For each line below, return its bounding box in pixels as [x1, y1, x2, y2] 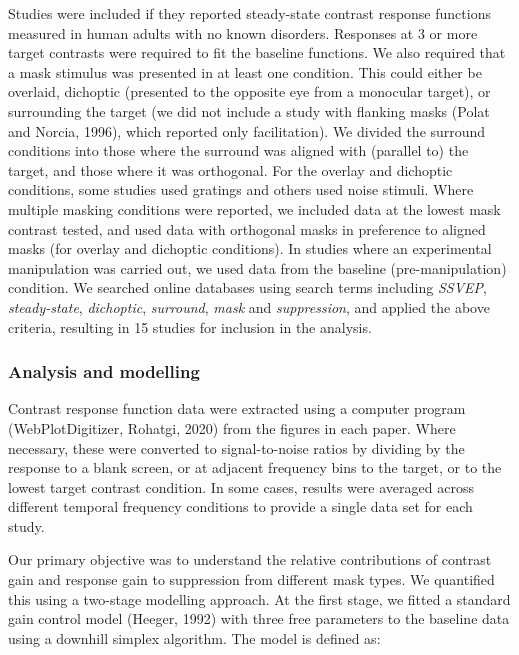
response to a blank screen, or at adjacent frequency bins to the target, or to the [8, 457, 502, 478]
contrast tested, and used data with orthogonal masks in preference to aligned [8, 218, 486, 239]
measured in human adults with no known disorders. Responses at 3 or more [8, 22, 478, 43]
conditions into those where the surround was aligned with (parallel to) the [8, 140, 469, 161]
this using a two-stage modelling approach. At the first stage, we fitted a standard [8, 588, 511, 609]
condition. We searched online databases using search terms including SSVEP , [8, 277, 487, 298]
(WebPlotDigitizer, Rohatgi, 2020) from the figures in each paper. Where [8, 417, 456, 438]
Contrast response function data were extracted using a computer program [8, 398, 466, 419]
